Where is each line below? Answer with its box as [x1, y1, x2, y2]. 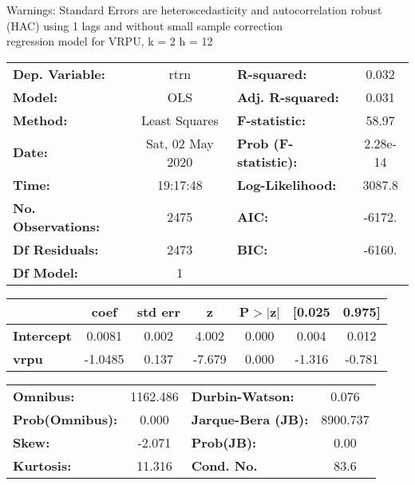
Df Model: [13, 262, 78, 282]
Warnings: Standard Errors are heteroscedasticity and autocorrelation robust [6, 2, 382, 18]
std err [136, 302, 180, 321]
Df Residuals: [13, 239, 99, 258]
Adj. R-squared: [236, 87, 339, 106]
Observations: [13, 216, 101, 235]
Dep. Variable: [13, 64, 105, 83]
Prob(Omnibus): [13, 409, 118, 428]
